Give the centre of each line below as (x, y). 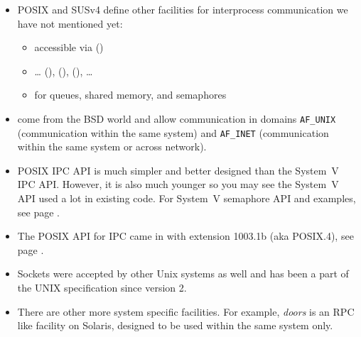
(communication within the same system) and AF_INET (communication (173, 132)
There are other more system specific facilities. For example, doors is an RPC (186, 311)
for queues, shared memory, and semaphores (130, 95)
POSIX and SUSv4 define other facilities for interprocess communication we (183, 9)
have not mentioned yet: (70, 23)
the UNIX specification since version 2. (102, 288)
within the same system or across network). (112, 147)
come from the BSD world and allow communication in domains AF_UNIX (177, 118)
